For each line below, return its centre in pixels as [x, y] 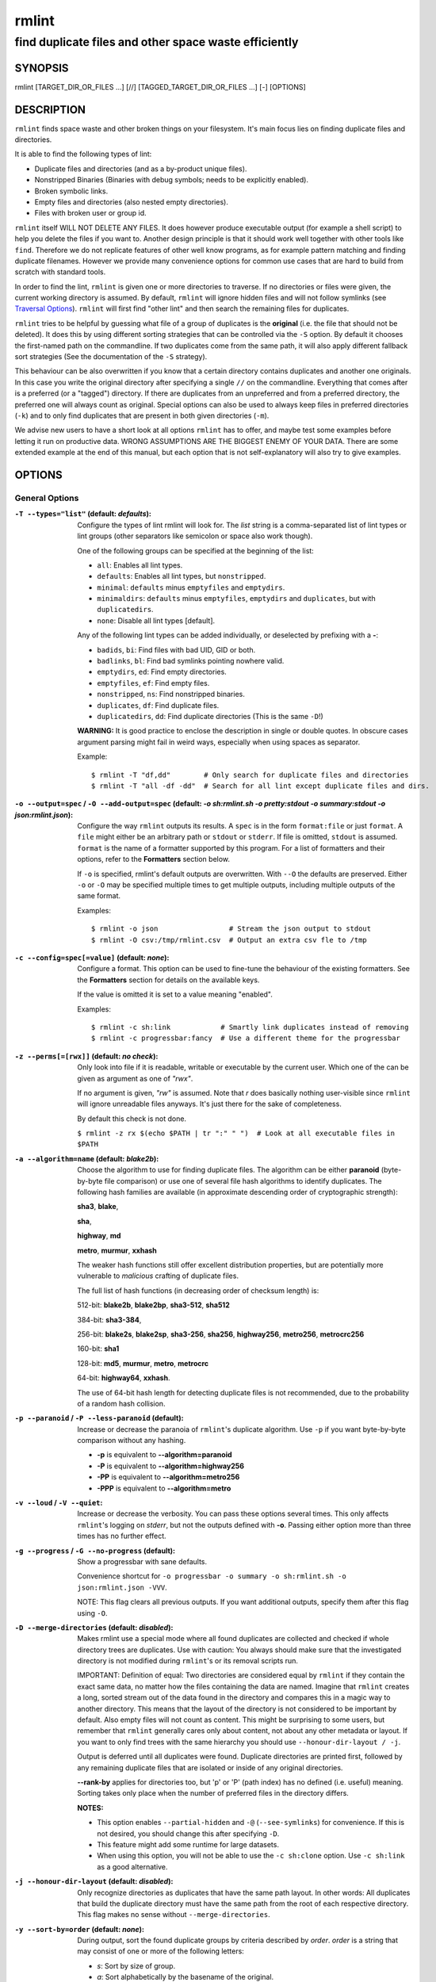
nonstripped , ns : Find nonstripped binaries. [171, 694]
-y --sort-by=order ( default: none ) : [79, 1929]
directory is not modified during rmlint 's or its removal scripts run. [188, 1661]
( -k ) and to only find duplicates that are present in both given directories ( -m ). [142, 415]
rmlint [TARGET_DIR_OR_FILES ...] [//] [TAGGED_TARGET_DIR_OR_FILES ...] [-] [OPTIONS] [161, 86]
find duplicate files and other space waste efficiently [157, 42]
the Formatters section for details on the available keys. [168, 980]
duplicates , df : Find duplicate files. [158, 705]
